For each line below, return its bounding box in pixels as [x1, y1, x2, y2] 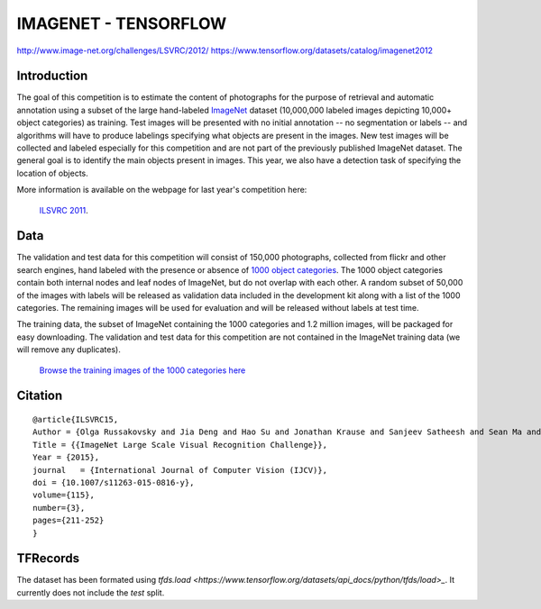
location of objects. [16, 168, 89, 178]
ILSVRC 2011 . [39, 205, 89, 215]
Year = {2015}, [32, 452, 100, 463]
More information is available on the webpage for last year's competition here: [16, 185, 307, 195]
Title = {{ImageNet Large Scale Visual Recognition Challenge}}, [32, 440, 328, 450]
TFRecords [16, 550, 80, 567]
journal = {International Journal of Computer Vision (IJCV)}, [32, 465, 328, 475]
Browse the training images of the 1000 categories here [39, 365, 246, 376]
